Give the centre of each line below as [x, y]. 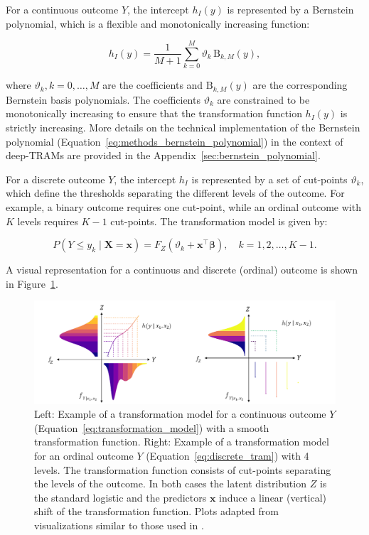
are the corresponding [300, 85]
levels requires [48, 221]
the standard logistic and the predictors [121, 497]
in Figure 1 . [32, 283]
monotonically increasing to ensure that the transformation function [154, 113]
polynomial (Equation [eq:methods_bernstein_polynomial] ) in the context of [175, 141]
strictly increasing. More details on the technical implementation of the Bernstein [183, 127]
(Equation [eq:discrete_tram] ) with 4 [228, 455]
